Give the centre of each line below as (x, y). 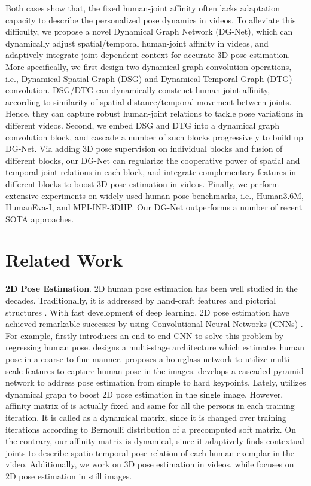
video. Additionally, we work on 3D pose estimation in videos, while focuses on (150, 464)
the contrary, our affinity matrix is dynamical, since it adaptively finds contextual (155, 441)
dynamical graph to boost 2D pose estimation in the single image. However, (144, 394)
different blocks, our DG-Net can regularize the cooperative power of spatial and (153, 160)
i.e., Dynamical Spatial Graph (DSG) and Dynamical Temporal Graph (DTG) (149, 78)
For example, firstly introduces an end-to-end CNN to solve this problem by (145, 335)
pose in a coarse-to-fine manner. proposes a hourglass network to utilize (137, 358)
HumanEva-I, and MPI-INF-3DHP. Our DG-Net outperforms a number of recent (154, 207)
